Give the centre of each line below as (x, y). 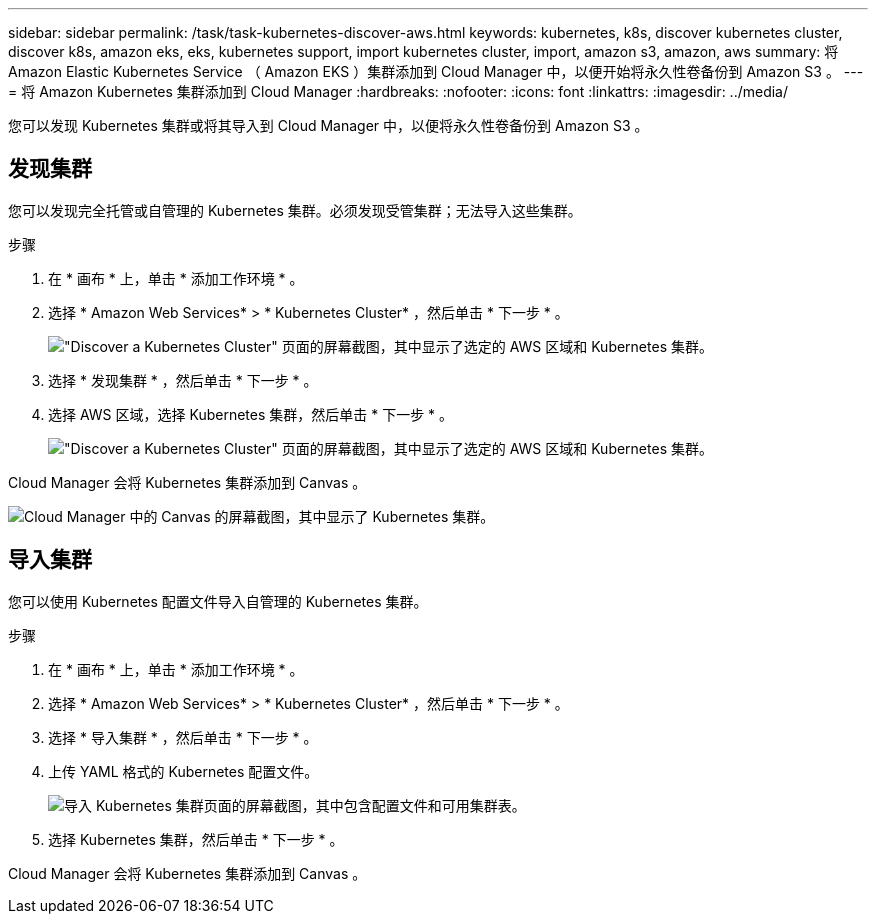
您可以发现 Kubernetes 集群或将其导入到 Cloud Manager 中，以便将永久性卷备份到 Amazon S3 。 (328, 125)
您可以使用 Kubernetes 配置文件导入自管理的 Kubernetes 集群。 (218, 601)
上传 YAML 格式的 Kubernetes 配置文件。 (183, 771)
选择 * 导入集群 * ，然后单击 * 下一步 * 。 (183, 737)
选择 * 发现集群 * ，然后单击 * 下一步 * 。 (183, 380)
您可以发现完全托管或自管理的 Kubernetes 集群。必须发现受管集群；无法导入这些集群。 (295, 210)
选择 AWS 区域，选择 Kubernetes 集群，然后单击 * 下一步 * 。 (251, 414)
